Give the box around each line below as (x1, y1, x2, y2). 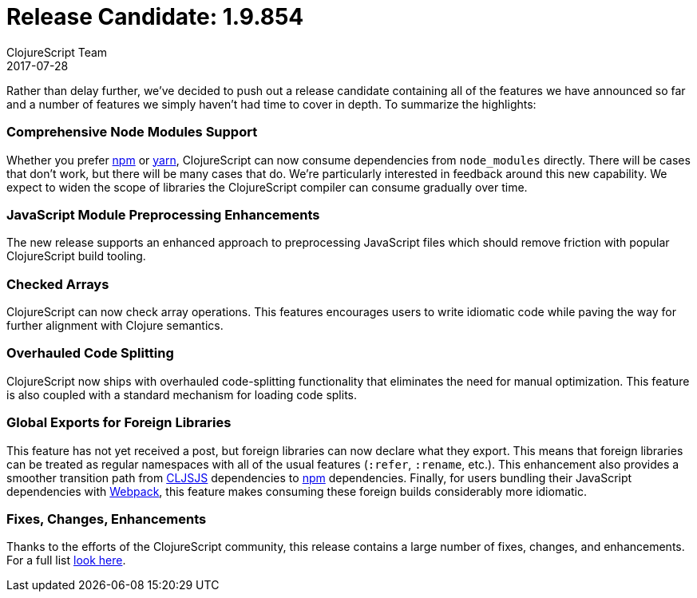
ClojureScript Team (6, 45, 108, 59)
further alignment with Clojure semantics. (6, 319, 224, 332)
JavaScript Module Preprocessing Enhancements (6, 206, 320, 223)
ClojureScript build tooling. (6, 249, 146, 263)
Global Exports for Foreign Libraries (6, 414, 232, 431)
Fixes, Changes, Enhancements (6, 510, 207, 527)
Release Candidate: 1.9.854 (6, 3, 304, 30)
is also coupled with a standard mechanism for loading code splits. (6, 387, 357, 402)
